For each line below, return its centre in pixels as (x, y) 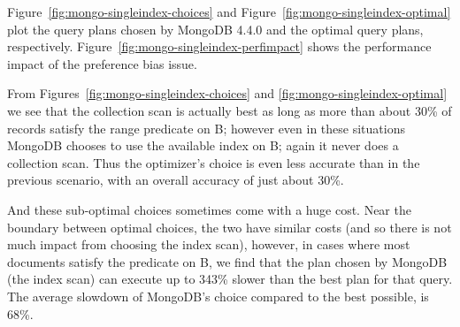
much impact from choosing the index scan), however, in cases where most (209, 244)
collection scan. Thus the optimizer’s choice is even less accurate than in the (214, 162)
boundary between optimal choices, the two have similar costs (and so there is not (230, 227)
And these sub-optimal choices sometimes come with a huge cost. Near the (209, 209)
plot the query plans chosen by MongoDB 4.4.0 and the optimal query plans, (215, 29)
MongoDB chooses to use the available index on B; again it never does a (203, 145)
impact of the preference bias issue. (102, 63)
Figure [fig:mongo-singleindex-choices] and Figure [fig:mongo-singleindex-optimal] (229, 11)
